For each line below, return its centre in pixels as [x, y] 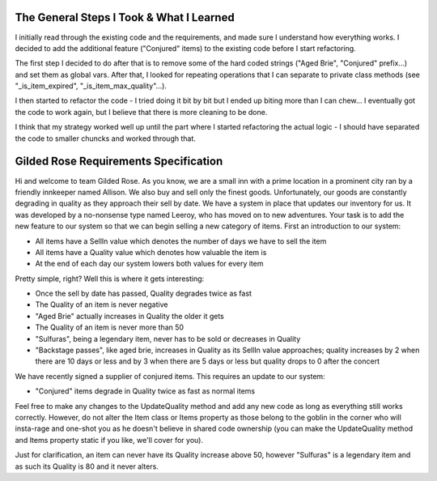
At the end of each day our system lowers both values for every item [149, 264]
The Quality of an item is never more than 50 [110, 327]
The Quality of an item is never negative [102, 304]
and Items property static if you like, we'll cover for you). [109, 440]
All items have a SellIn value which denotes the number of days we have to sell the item [181, 241]
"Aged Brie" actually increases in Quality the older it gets [129, 316]
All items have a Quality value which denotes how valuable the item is [151, 252]
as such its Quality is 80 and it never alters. [87, 466]
